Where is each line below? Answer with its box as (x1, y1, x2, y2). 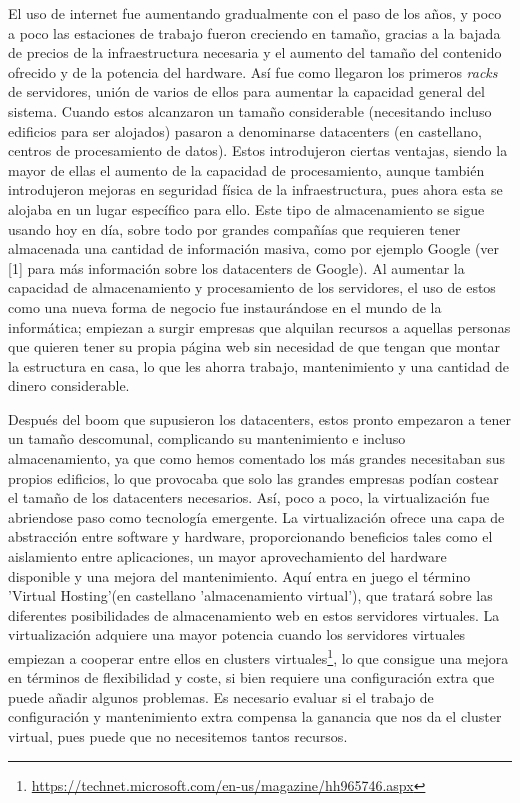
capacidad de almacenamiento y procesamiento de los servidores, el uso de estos (8, 277, 496, 298)
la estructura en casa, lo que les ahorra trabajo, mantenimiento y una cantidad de (8, 355, 509, 376)
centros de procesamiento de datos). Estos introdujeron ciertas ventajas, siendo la (8, 140, 508, 161)
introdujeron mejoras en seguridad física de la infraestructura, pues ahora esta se (8, 179, 503, 200)
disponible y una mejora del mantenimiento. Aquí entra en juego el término (8, 565, 471, 586)
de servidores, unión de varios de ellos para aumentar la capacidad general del (8, 81, 485, 102)
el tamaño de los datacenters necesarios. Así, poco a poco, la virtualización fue (8, 487, 490, 508)
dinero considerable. (8, 375, 130, 396)
